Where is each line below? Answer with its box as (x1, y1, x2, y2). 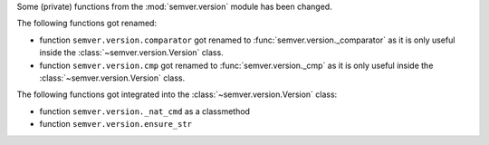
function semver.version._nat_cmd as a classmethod (39, 105, 251, 117)
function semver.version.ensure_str (39, 119, 193, 130)
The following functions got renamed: (16, 18, 158, 29)
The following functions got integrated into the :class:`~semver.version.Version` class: (16, 89, 338, 100)
